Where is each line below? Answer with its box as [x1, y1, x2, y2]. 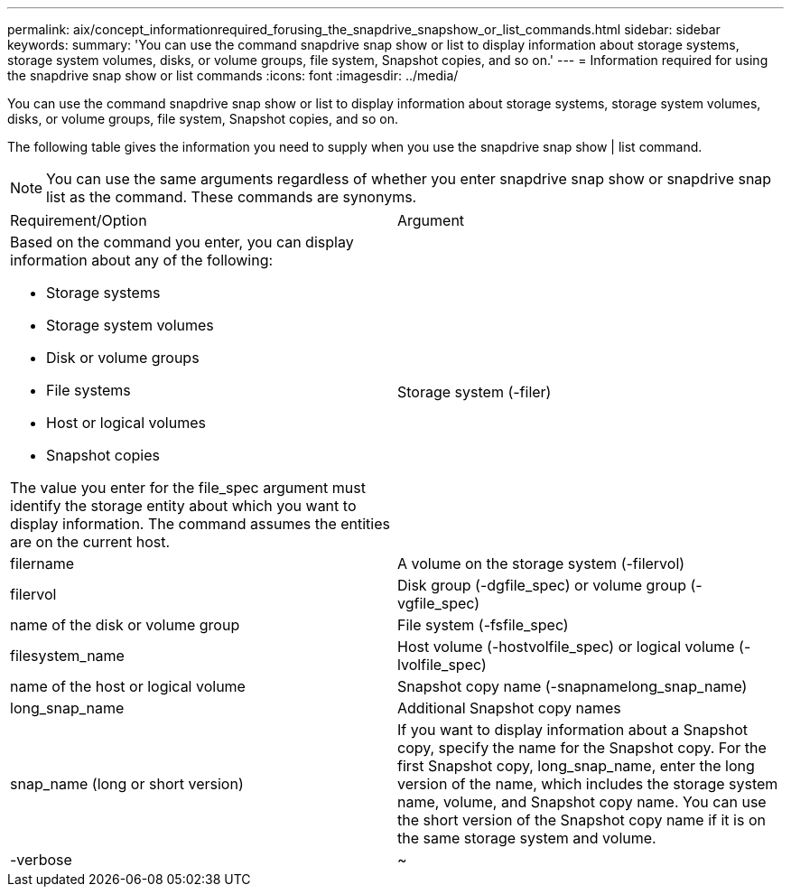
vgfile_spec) [397, 594, 480, 612]
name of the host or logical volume [10, 677, 246, 695]
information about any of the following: [10, 251, 274, 269]
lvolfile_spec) [397, 656, 487, 674]
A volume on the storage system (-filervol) [397, 554, 685, 573]
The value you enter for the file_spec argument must [10, 479, 366, 497]
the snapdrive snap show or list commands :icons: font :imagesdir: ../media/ [7, 68, 459, 83]
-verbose [10, 851, 72, 869]
